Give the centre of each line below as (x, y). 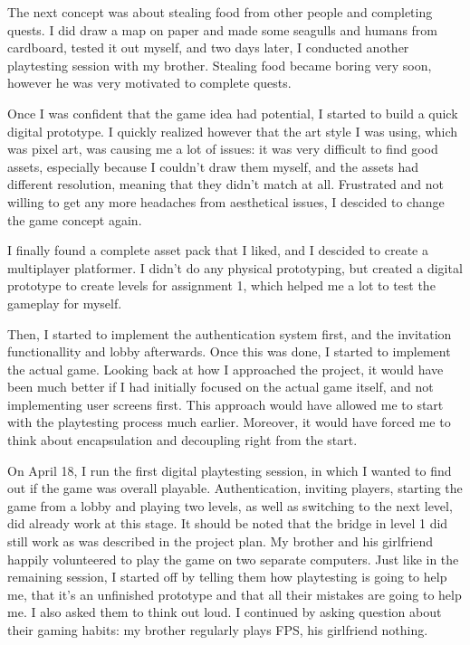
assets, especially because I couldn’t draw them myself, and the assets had (213, 166)
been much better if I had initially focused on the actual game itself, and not (221, 387)
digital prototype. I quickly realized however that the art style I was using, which (232, 131)
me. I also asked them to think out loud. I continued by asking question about (225, 612)
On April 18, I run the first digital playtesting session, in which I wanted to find (230, 470)
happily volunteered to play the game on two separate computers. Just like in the (233, 559)
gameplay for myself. (65, 303)
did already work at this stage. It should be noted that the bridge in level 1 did (228, 523)
